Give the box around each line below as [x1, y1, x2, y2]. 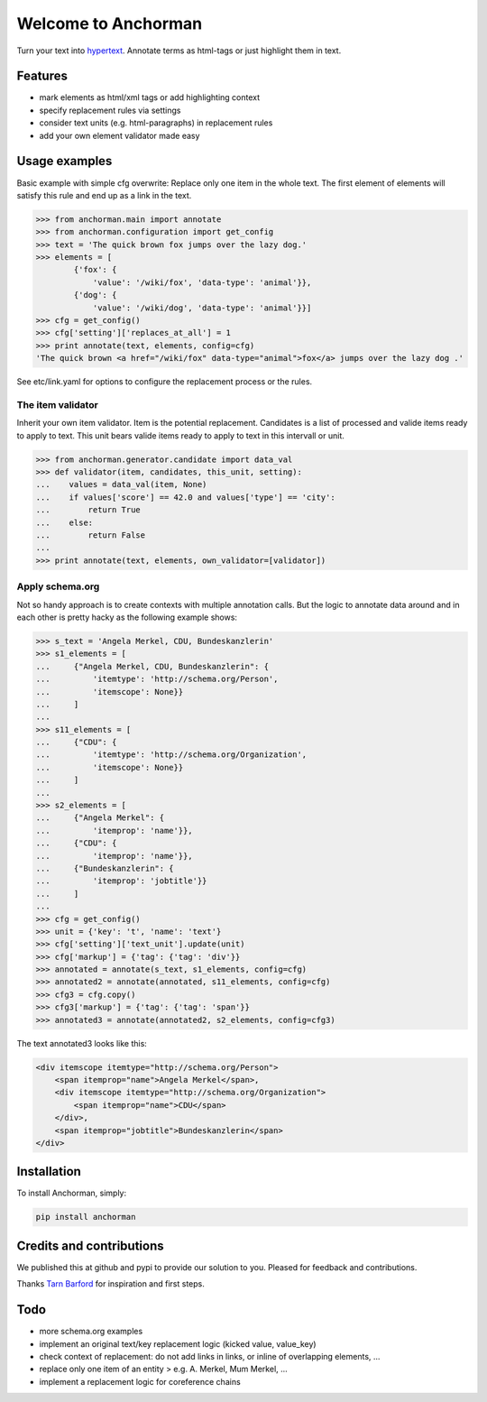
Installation [16, 1164, 81, 1179]
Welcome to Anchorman [16, 14, 203, 33]
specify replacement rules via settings [39, 105, 181, 115]
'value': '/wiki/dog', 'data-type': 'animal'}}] [92, 302, 312, 313]
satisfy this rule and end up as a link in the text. [16, 189, 192, 200]
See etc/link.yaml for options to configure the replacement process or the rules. [16, 376, 313, 387]
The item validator [16, 398, 98, 410]
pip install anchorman [35, 1212, 136, 1222]
